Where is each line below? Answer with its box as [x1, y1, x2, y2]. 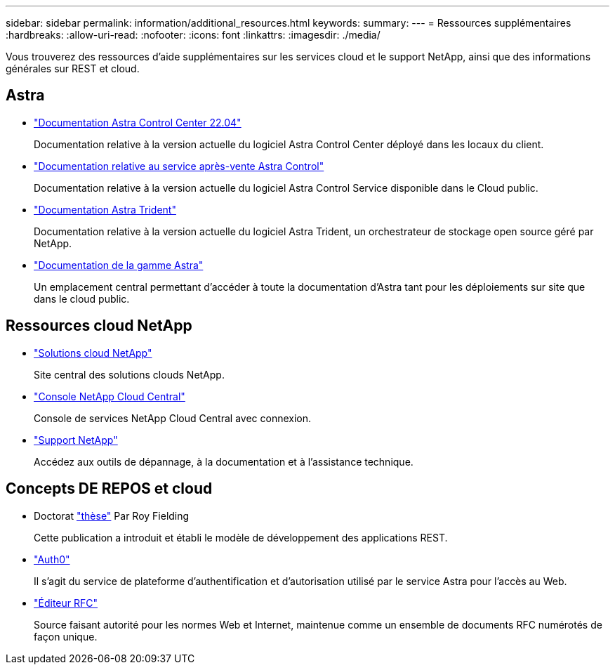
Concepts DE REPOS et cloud [6, 480, 213, 498]
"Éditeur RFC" [34, 596, 98, 609]
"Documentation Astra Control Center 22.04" [34, 116, 242, 129]
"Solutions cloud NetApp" [34, 346, 152, 359]
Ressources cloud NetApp [6, 317, 192, 335]
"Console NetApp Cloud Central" [34, 390, 185, 402]
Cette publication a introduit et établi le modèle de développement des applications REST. [34, 531, 448, 544]
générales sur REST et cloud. [6, 63, 140, 74]
